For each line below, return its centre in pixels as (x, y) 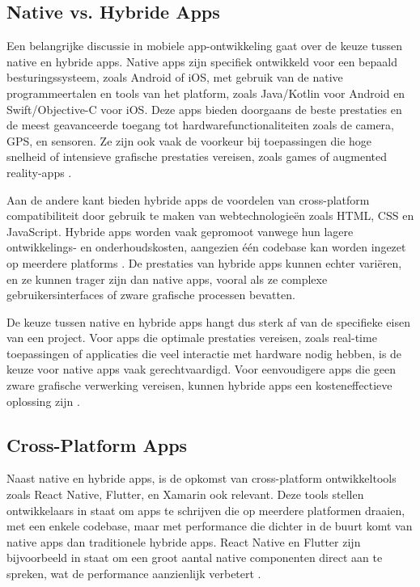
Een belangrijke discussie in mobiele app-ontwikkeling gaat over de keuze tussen (205, 46)
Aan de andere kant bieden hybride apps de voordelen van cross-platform (188, 199)
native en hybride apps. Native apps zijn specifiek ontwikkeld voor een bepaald (202, 61)
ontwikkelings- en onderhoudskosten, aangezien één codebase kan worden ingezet (206, 247)
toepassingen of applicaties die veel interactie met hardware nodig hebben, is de (204, 353)
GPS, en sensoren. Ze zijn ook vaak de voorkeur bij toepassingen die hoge (189, 140)
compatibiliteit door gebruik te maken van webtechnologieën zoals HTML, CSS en (210, 215)
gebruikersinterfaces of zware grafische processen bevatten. (151, 295)
